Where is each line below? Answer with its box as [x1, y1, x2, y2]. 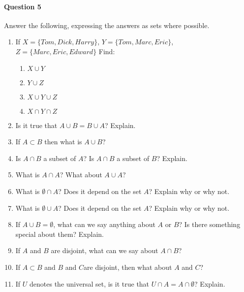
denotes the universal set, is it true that [30, 278, 150, 289]
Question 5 [4, 1, 41, 11]
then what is [44, 136, 82, 147]
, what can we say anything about [53, 219, 155, 229]
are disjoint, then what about [84, 261, 172, 272]
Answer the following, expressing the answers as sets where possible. [4, 20, 210, 30]
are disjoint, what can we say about [51, 245, 158, 256]
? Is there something [179, 219, 241, 229]
